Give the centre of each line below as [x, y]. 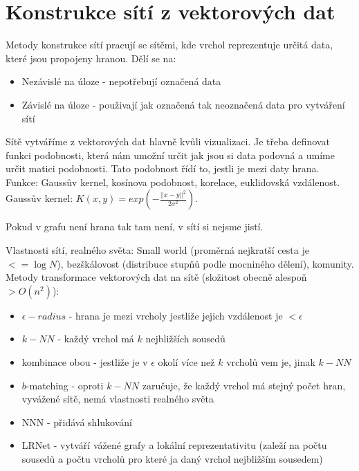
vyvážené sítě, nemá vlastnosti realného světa [118, 399]
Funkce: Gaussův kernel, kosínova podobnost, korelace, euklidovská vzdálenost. [173, 182]
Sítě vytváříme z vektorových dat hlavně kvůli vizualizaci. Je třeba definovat [168, 141]
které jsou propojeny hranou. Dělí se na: [91, 58]
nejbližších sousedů [185, 339]
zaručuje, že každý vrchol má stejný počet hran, [244, 385]
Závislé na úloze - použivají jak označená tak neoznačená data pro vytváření [183, 104]
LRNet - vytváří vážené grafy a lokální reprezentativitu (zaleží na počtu [174, 445]
